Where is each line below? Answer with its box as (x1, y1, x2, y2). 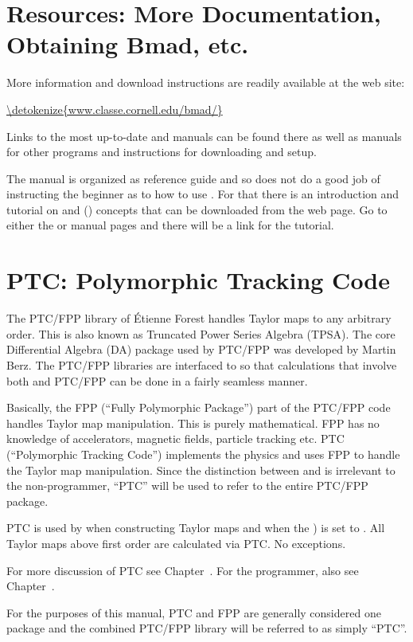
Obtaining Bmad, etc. (6, 28, 249, 61)
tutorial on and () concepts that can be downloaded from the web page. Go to (6, 201, 388, 217)
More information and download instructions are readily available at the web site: (6, 74, 405, 91)
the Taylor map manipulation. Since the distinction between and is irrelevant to (6, 461, 395, 478)
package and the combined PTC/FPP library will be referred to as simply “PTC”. (6, 620, 407, 636)
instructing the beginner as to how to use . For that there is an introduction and (6, 186, 399, 202)
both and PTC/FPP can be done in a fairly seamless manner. (6, 372, 308, 389)
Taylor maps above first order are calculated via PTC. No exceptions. (6, 534, 346, 551)
